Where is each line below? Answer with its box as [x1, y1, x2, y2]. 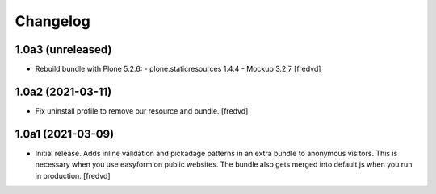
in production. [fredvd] [35, 171, 111, 180]
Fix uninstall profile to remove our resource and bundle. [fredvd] [35, 105, 249, 116]
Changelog [15, 12, 90, 30]
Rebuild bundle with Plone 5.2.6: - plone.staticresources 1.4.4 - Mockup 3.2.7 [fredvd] [35, 64, 321, 74]
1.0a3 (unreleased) [15, 43, 112, 56]
